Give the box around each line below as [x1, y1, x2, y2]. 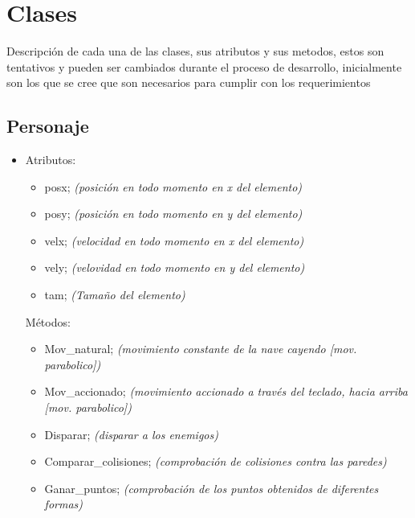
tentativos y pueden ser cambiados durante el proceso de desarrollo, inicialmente [6, 58, 402, 75]
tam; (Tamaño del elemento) [44, 286, 185, 303]
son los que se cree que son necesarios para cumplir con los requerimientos [6, 74, 371, 91]
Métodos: [25, 313, 71, 330]
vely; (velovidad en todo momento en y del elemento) [44, 259, 305, 276]
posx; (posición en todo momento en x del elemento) [44, 178, 303, 195]
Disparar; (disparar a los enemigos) [44, 425, 218, 442]
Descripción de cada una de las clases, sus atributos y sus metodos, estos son [6, 43, 384, 60]
